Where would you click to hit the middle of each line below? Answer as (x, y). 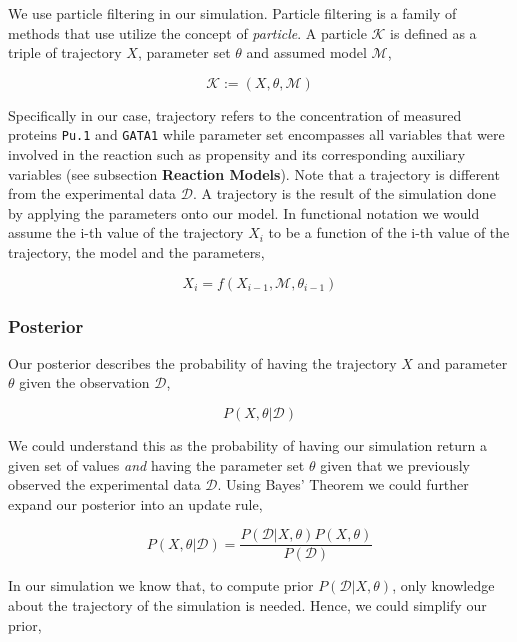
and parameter (462, 362)
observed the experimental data (104, 484)
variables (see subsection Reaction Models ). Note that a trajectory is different (254, 173)
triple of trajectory (65, 52)
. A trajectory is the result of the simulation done (344, 193)
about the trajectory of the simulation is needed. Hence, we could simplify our (247, 605)
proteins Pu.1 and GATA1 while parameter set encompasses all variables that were (256, 134)
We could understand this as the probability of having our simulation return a (247, 445)
